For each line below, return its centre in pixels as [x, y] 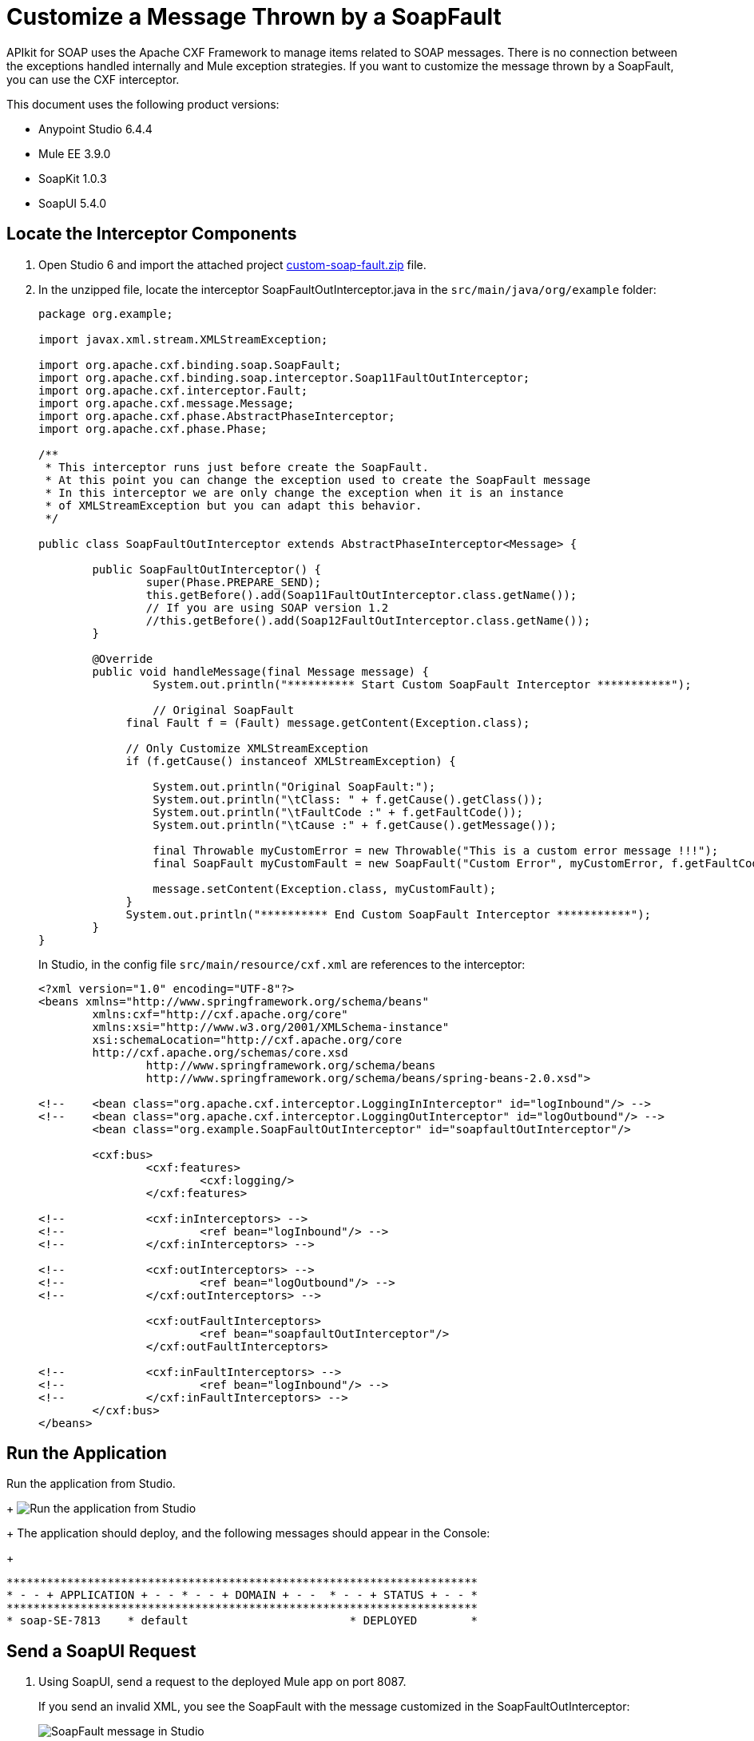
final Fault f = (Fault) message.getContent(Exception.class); [328, 722]
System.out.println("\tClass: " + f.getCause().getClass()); [348, 799]
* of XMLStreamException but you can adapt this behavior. [234, 505]
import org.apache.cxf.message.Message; [167, 403]
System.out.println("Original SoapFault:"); [294, 786]
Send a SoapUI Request [101, 1651]
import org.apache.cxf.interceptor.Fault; [173, 390]
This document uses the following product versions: [143, 104]
